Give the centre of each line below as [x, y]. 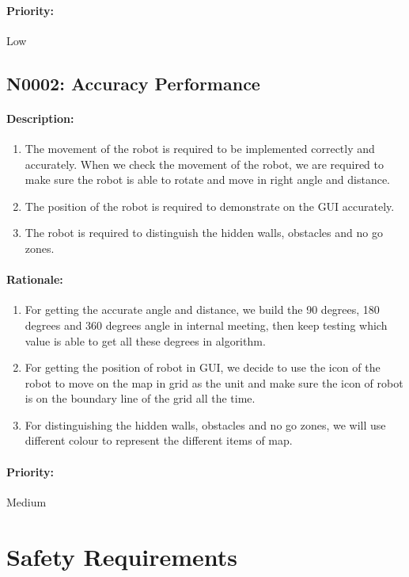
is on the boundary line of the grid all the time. [140, 398]
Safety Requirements [122, 556]
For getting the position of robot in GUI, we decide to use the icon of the [203, 367]
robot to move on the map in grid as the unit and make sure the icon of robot [214, 382]
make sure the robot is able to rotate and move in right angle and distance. [207, 180]
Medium [27, 501]
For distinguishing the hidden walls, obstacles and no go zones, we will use [205, 424]
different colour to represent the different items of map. [159, 440]
